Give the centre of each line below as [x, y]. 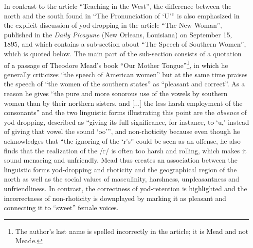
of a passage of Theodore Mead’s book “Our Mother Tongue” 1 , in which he [116, 64]
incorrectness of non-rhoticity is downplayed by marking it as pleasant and [115, 198]
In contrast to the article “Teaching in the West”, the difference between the [118, 6]
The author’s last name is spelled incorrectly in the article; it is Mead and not [132, 231]
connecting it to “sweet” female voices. [61, 207]
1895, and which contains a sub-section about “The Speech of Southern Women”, [125, 44]
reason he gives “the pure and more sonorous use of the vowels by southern [116, 93]
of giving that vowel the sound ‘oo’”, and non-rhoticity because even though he [122, 131]
